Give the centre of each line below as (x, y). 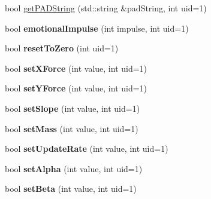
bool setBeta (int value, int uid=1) (71, 189)
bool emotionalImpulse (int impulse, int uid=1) (97, 28)
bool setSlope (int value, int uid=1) (73, 108)
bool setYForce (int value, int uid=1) (76, 88)
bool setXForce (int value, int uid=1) (76, 68)
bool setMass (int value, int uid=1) (72, 128)
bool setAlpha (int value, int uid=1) (74, 168)
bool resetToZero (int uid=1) (62, 48)
